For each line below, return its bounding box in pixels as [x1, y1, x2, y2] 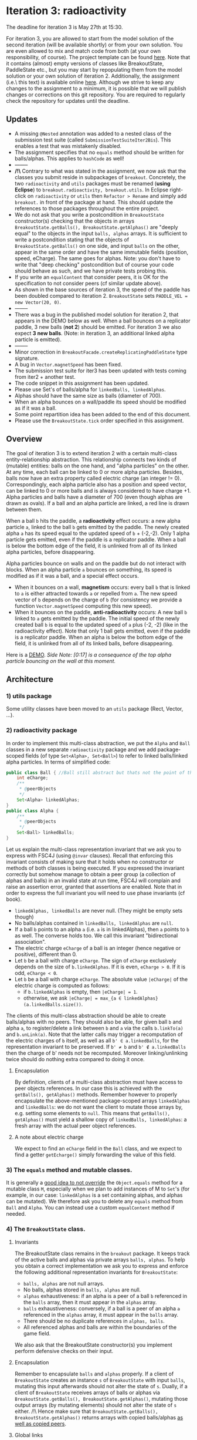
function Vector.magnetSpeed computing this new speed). [14, 602, 152, 609]
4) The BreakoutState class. [6, 1225, 86, 1233]
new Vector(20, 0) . [14, 298, 62, 305]
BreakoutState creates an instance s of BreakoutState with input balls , [14, 1376, 186, 1384]
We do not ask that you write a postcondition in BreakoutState [14, 211, 164, 218]
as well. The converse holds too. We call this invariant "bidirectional [14, 932, 178, 939]
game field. [23, 1330, 51, 1337]
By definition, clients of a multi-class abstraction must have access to [14, 1078, 183, 1085]
